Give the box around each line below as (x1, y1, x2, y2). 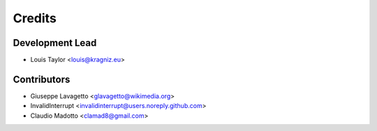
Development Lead (13, 37, 97, 49)
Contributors (13, 73, 71, 85)
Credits (13, 10, 57, 26)
